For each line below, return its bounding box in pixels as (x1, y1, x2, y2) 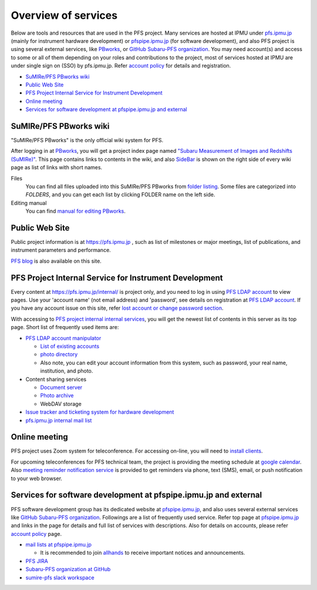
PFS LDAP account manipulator (25, 334, 102, 341)
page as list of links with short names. (11, 164, 103, 171)
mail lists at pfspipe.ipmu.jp (25, 541, 92, 548)
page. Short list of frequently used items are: (11, 324, 119, 331)
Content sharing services (25, 376, 87, 383)
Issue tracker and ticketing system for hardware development (25, 408, 174, 415)
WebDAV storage (40, 400, 82, 407)
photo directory (40, 351, 78, 358)
